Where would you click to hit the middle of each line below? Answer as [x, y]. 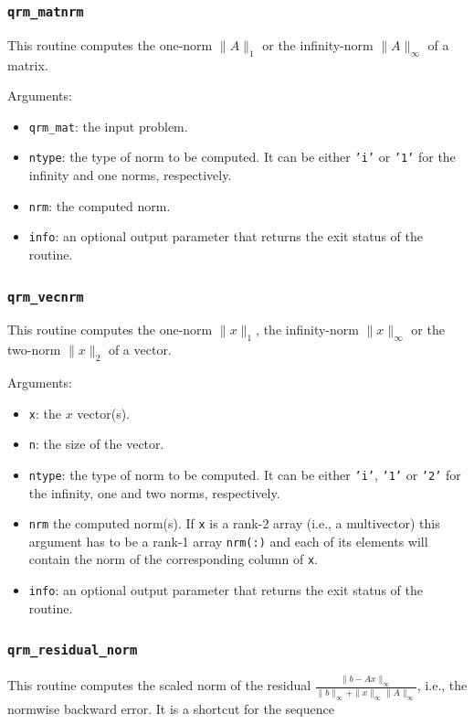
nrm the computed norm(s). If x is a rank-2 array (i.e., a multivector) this [234, 523]
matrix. [28, 64]
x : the [45, 413]
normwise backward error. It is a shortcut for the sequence [171, 708]
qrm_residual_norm [73, 650]
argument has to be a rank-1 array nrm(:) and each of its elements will [228, 541]
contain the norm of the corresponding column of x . [173, 559]
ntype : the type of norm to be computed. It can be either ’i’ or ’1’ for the [242, 157]
